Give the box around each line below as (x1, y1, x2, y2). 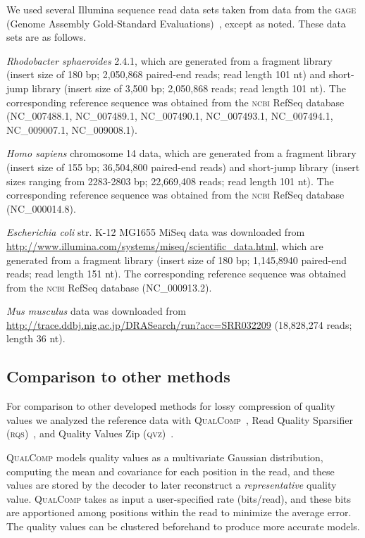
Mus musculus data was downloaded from (6, 304, 186, 318)
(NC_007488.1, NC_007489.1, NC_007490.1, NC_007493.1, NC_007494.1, (6, 108, 333, 123)
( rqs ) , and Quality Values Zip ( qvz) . (6, 426, 174, 441)
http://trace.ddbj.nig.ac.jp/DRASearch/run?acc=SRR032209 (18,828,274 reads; (6, 317, 352, 332)
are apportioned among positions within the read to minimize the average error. (6, 505, 352, 520)
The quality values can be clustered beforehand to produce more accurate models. (6, 519, 360, 534)
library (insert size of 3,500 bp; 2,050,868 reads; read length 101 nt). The (32, 80, 346, 95)
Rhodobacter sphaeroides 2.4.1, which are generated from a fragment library (6, 53, 333, 68)
